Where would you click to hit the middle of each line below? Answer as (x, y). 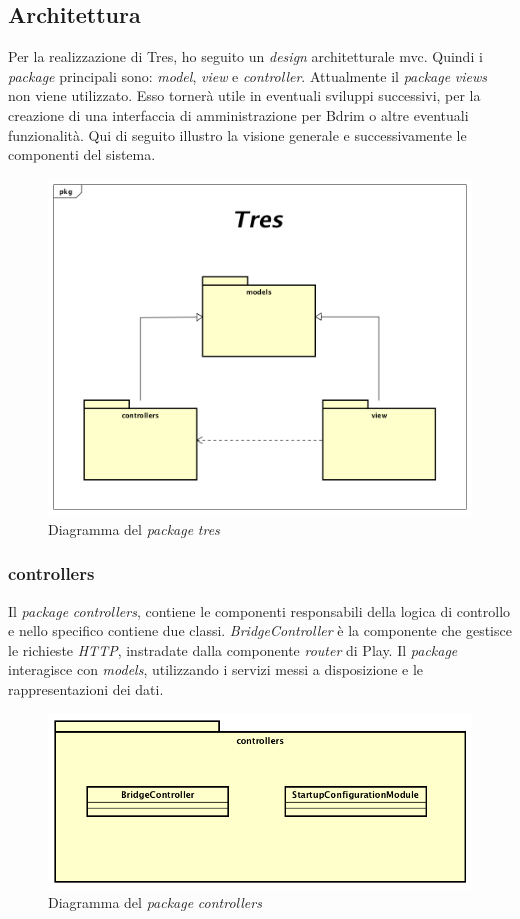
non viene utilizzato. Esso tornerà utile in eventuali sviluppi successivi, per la (244, 95)
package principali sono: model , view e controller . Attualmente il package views (248, 75)
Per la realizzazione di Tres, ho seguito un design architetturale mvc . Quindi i (245, 56)
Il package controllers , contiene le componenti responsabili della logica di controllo (259, 610)
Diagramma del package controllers (155, 902)
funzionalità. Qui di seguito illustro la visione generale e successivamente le (237, 134)
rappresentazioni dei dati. (86, 688)
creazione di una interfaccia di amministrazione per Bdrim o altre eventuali (238, 114)
